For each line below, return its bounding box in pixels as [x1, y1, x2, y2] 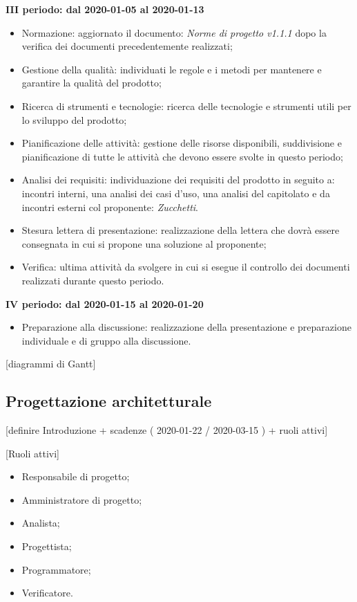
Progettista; [21, 539, 72, 554]
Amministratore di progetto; [21, 492, 142, 507]
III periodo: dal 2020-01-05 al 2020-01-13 [6, 2, 204, 16]
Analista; [21, 516, 60, 530]
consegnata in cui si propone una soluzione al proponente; [21, 236, 267, 250]
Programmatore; [21, 562, 91, 576]
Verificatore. [21, 585, 73, 600]
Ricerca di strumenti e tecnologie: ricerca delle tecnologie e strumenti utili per [21, 98, 351, 113]
